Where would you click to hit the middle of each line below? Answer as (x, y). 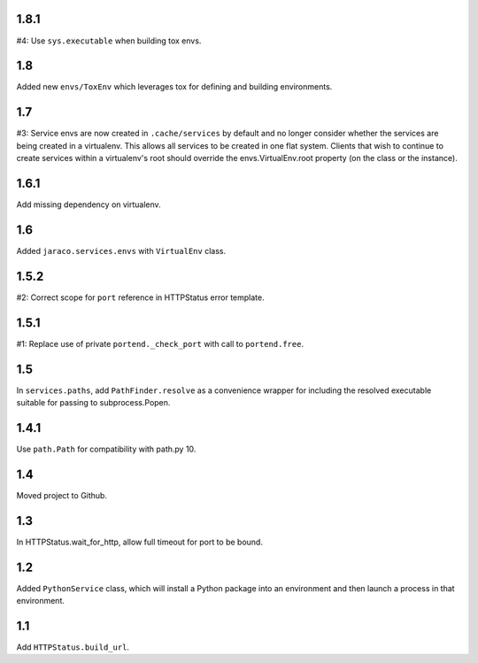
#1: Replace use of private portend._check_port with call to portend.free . (160, 343)
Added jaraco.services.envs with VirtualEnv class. (121, 251)
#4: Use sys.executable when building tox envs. (109, 41)
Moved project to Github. (62, 495)
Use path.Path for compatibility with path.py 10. (106, 449)
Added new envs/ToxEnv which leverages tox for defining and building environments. (174, 87)
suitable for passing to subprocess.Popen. (93, 403)
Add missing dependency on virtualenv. (89, 204)
